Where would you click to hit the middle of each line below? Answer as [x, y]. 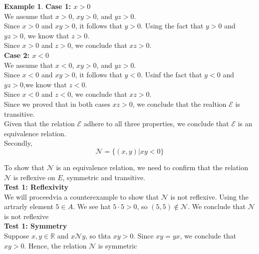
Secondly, [18, 143]
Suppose [17, 236]
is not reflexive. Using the [210, 196]
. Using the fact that [172, 26]
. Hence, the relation [55, 245]
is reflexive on [34, 177]
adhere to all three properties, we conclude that [156, 124]
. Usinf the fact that [171, 75]
